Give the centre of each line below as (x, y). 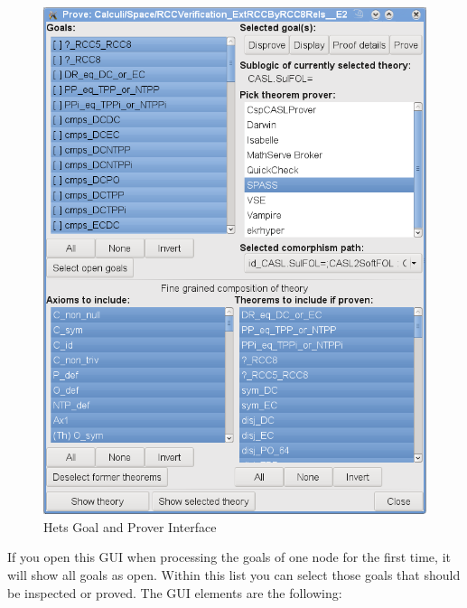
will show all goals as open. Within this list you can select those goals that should (234, 575)
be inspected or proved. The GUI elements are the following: (175, 592)
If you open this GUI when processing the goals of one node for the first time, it (229, 557)
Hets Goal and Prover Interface (130, 526)
